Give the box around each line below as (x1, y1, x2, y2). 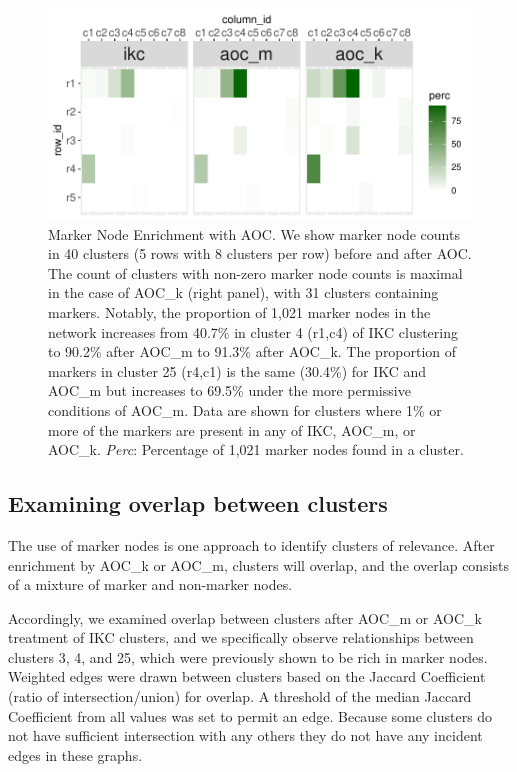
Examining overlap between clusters (8, 488, 388, 519)
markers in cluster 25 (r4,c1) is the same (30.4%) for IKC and (48, 360, 427, 381)
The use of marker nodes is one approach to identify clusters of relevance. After (8, 534, 495, 555)
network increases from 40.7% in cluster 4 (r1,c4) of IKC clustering (48, 321, 459, 342)
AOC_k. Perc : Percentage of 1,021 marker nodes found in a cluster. (48, 439, 464, 460)
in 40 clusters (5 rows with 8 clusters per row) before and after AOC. (48, 243, 472, 264)
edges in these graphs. (8, 744, 143, 765)
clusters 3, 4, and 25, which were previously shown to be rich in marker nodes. (8, 646, 488, 667)
